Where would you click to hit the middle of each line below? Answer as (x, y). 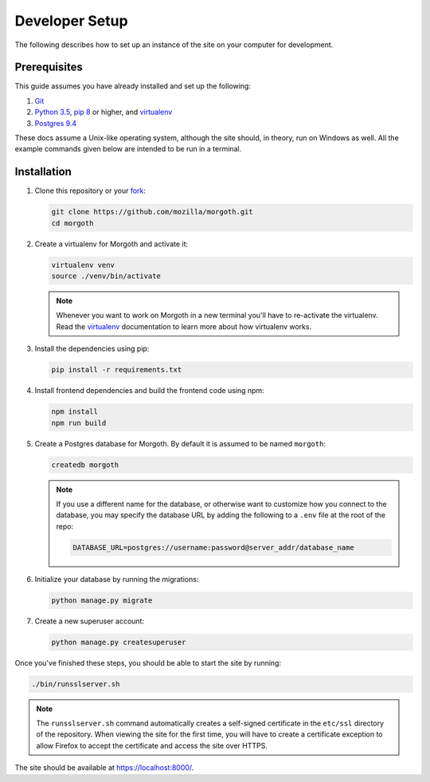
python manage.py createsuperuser (119, 642)
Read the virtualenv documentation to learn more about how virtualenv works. (184, 326)
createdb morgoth (85, 465)
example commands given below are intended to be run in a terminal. (128, 149)
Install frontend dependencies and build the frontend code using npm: (149, 391)
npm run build (79, 423)
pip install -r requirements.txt (117, 370)
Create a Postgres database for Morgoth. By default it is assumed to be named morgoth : (180, 443)
